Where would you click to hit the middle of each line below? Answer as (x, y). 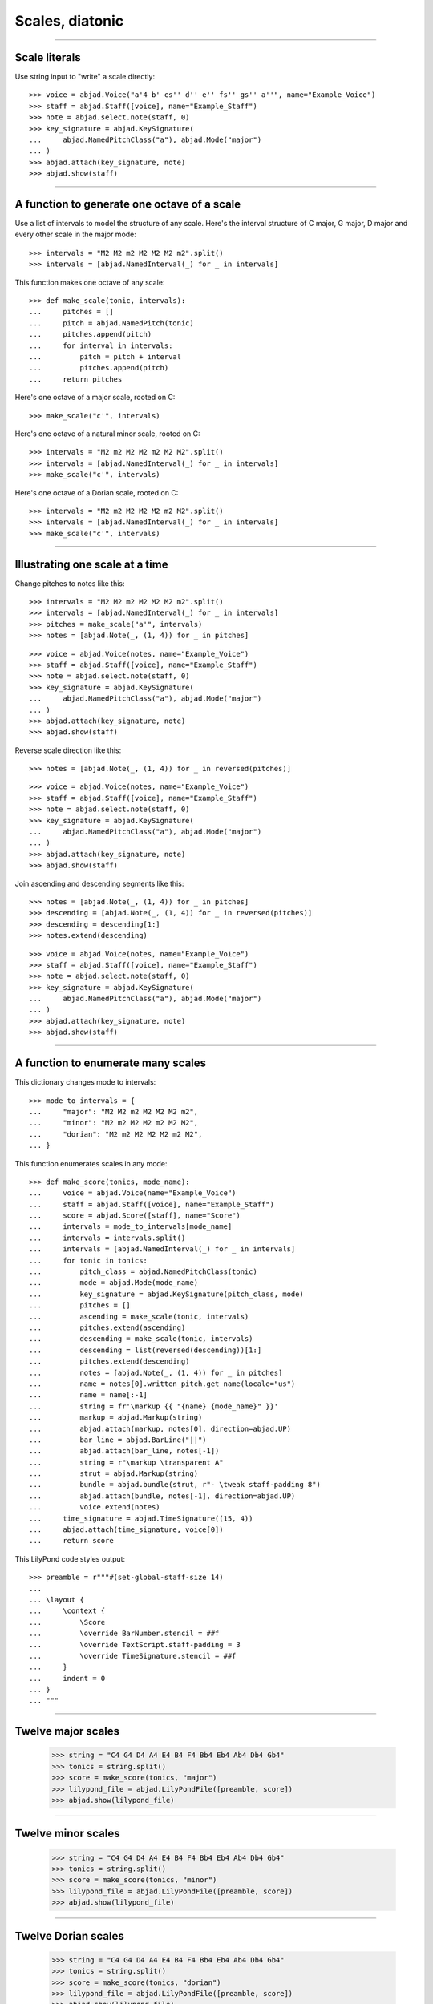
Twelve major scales (67, 1731)
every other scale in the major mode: (75, 234)
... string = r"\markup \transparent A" (126, 1462)
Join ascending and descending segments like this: (99, 883)
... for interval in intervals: (101, 345)
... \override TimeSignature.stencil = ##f (133, 1656)
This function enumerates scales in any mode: (91, 1163)
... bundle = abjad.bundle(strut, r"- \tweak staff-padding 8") (175, 1485)
